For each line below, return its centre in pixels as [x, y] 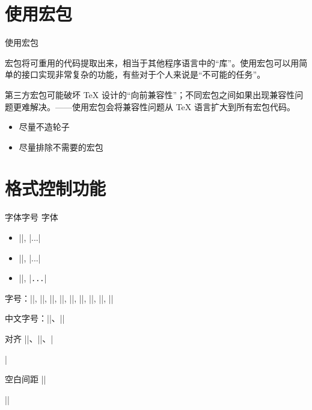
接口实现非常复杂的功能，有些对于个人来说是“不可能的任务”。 [143, 74]
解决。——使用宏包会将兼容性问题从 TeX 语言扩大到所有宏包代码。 [162, 106]
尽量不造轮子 [44, 127]
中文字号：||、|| [35, 318]
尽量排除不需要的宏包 [61, 147]
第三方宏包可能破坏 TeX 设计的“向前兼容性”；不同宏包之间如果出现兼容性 [150, 94]
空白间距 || [26, 379]
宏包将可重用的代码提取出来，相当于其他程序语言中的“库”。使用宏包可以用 [152, 62]
